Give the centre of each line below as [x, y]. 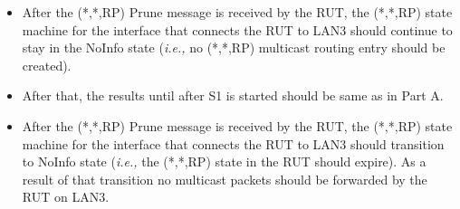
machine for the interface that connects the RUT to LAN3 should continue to [237, 29]
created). [47, 65]
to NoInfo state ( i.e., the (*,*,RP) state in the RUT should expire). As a [224, 161]
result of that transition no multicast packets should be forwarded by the [225, 179]
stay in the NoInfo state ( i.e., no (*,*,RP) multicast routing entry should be [234, 47]
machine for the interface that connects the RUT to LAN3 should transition [233, 143]
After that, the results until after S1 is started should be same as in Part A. [233, 95]
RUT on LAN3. [66, 197]
